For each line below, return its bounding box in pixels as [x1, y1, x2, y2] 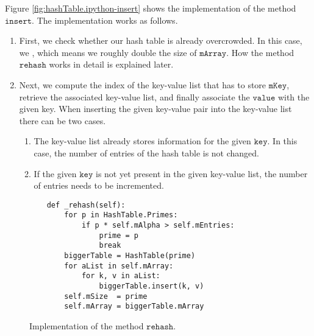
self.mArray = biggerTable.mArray [64, 302, 204, 311]
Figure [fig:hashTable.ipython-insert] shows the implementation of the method [5, 2, 296, 14]
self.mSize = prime [64, 292, 148, 301]
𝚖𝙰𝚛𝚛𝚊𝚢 [199, 49, 227, 58]
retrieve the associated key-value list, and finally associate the [19, 90, 250, 103]
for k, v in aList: [81, 271, 160, 281]
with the [277, 90, 310, 103]
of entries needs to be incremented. [34, 179, 164, 192]
